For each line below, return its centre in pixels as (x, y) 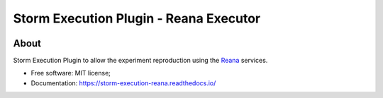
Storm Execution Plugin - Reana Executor (137, 18)
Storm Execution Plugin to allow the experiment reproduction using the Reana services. (140, 61)
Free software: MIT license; (71, 73)
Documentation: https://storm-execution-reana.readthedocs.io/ (123, 83)
